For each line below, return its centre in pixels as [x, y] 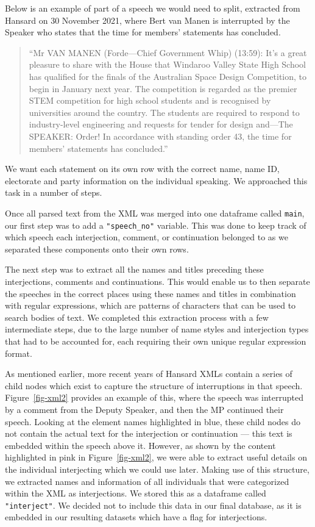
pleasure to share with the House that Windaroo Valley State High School [167, 64]
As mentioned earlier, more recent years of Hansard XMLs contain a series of [149, 374]
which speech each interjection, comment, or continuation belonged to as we [147, 237]
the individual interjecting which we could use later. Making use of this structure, [157, 469]
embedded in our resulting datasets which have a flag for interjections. [136, 517]
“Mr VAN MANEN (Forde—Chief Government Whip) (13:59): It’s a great [168, 52]
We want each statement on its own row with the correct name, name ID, [142, 169]
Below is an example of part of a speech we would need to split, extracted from [153, 8]
